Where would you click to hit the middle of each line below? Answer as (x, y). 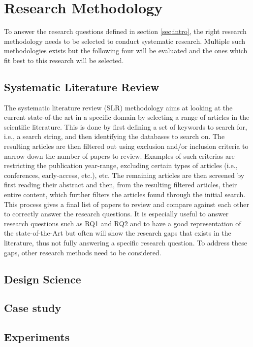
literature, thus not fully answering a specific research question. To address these (126, 243)
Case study (33, 308)
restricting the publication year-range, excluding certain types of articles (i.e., (121, 165)
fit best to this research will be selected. (64, 60)
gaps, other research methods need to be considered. (83, 252)
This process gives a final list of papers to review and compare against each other (127, 204)
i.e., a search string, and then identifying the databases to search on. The (114, 136)
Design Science (43, 279)
